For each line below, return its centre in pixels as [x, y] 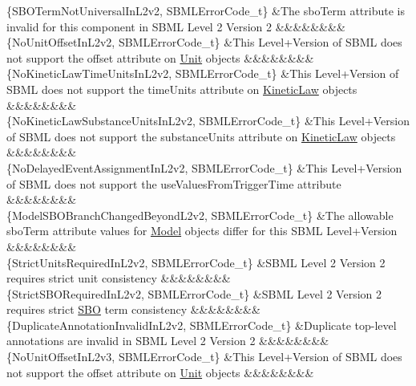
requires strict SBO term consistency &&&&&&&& [133, 309]
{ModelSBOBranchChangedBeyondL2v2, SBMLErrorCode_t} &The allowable [200, 215]
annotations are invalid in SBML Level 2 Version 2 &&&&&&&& [168, 341]
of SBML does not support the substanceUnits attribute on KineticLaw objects [201, 136]
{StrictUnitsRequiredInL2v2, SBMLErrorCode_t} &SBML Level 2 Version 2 [196, 262]
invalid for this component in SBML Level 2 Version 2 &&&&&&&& [176, 26]
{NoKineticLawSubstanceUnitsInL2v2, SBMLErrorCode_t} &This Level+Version [208, 121]
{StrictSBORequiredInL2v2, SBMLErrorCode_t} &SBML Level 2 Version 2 [194, 293]
